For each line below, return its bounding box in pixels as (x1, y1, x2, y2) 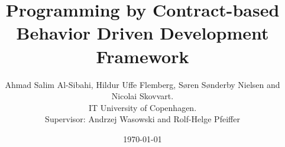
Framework (96, 44, 189, 68)
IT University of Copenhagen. (88, 101, 197, 113)
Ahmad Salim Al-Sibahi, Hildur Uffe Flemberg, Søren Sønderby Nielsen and (5, 78, 280, 90)
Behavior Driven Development (16, 21, 269, 45)
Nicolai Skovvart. (111, 90, 174, 102)
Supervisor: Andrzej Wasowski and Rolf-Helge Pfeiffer (45, 113, 240, 125)
